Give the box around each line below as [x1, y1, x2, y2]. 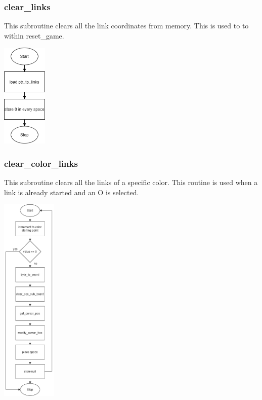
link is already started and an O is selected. [4, 187, 139, 197]
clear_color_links [4, 157, 78, 169]
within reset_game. [4, 30, 64, 41]
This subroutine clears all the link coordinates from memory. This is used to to [4, 20, 249, 31]
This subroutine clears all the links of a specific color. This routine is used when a [4, 177, 258, 188]
